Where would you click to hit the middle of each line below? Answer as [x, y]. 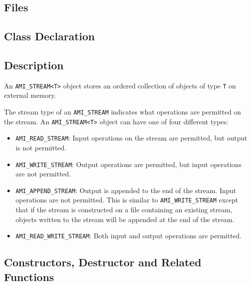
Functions [29, 276]
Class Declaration [50, 36]
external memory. [30, 95]
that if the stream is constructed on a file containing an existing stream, [124, 210]
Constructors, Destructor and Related [103, 262]
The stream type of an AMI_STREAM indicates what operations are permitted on [123, 112]
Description [34, 65]
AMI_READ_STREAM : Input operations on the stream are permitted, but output [131, 138]
